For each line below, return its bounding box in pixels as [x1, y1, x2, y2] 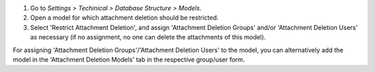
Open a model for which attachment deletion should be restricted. [30, 14, 219, 22]
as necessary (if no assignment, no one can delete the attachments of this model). [30, 33, 267, 42]
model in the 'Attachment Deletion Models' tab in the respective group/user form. [12, 55, 245, 64]
